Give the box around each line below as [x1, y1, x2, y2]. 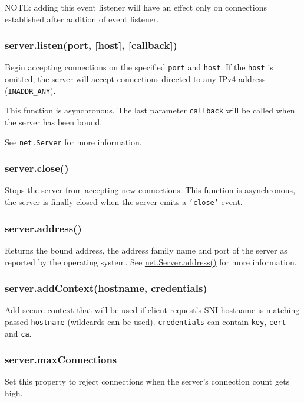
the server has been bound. [5, 115, 103, 128]
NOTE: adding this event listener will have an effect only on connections [5, 1, 267, 13]
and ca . [5, 327, 32, 339]
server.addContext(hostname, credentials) [5, 281, 207, 295]
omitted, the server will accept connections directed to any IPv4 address [5, 73, 266, 85]
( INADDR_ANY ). [5, 84, 56, 96]
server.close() [5, 161, 69, 175]
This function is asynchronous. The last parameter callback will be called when [5, 104, 295, 116]
